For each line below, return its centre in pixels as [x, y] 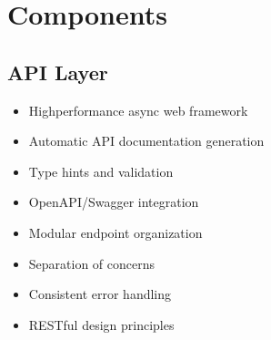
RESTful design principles [101, 324]
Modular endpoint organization [115, 232]
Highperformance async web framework [138, 110]
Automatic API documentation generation [146, 141]
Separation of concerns [92, 263]
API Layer [58, 72]
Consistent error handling [100, 294]
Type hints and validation [101, 171]
